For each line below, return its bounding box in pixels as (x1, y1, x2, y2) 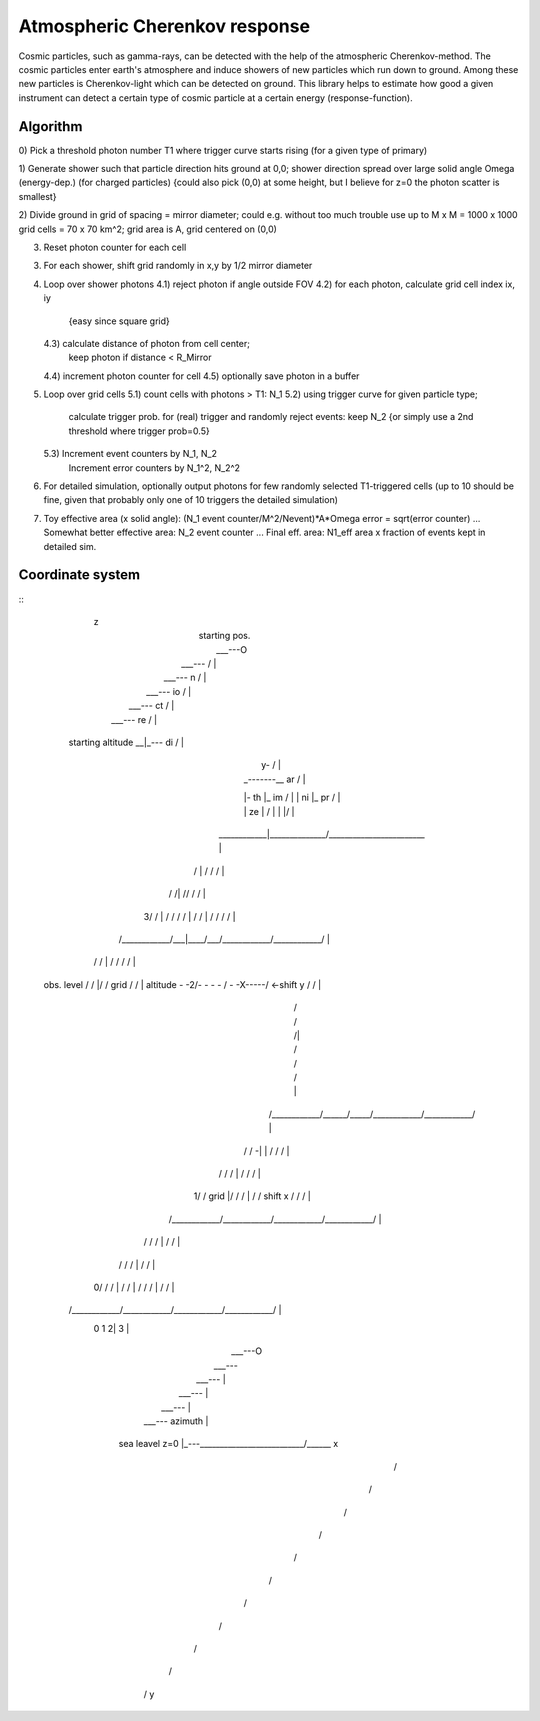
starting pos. (198, 630, 251, 642)
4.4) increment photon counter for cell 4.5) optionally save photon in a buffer (43, 370, 360, 382)
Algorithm (18, 118, 83, 135)
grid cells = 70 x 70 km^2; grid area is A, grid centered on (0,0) (18, 223, 277, 235)
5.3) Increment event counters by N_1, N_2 (43, 448, 217, 460)
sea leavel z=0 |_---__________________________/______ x (118, 1438, 339, 1450)
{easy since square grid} (68, 315, 170, 327)
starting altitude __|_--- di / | (68, 736, 185, 749)
